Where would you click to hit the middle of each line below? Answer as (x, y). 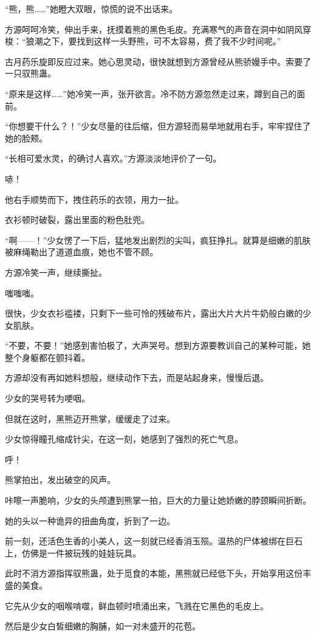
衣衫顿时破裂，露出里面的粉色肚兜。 (77, 220)
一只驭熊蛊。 (30, 73)
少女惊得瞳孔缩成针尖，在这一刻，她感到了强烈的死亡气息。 (124, 439)
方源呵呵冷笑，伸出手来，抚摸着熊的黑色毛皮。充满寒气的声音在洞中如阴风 (154, 29)
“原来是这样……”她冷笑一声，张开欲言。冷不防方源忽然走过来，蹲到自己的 (151, 93)
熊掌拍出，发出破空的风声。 (60, 480)
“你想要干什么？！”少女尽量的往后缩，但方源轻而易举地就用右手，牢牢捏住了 (158, 126)
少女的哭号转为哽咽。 (47, 398)
